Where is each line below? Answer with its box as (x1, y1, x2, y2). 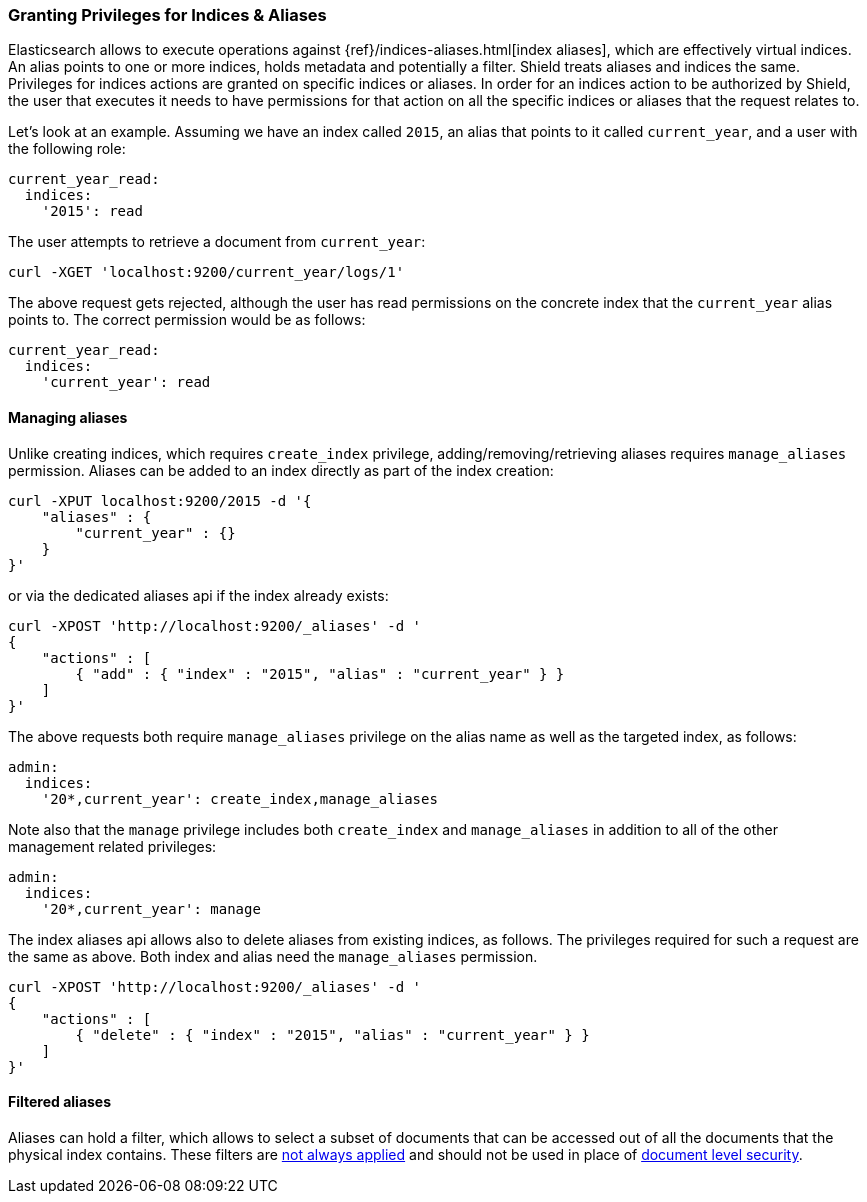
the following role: (8, 140, 126, 158)
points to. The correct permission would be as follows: (8, 311, 366, 329)
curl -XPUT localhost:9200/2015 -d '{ (8, 492, 312, 509)
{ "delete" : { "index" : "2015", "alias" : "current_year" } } (75, 1026, 590, 1043)
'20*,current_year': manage (41, 900, 261, 917)
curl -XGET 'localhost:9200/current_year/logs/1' (8, 264, 405, 281)
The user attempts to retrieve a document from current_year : (8, 233, 426, 251)
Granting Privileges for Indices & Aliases (8, 5, 327, 25)
